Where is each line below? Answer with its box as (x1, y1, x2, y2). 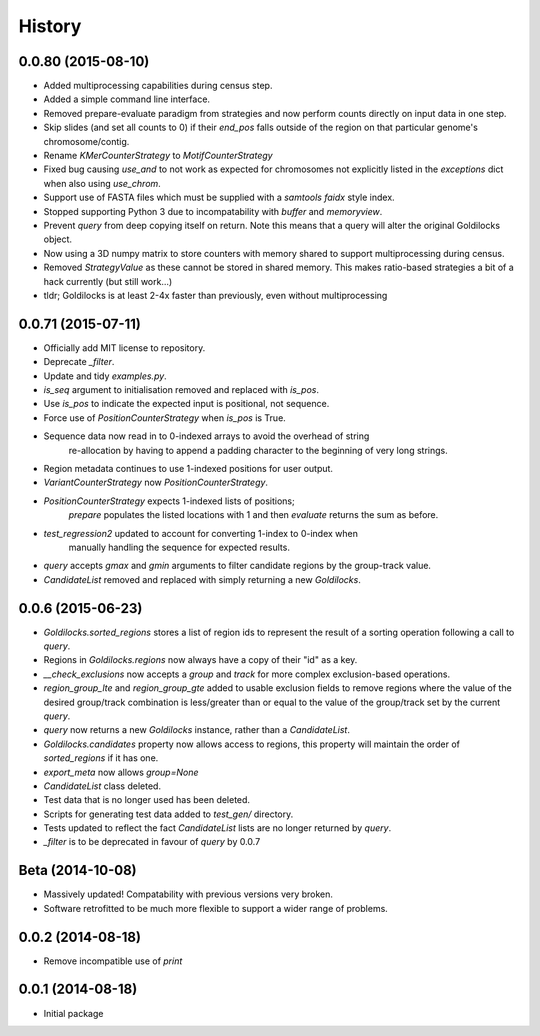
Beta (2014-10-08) (18, 862, 137, 879)
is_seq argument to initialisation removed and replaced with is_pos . (43, 384, 320, 395)
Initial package (43, 1007, 104, 1019)
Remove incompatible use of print (43, 955, 183, 967)
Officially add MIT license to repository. (43, 341, 206, 354)
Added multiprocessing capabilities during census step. (43, 80, 273, 92)
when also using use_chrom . (43, 177, 162, 189)
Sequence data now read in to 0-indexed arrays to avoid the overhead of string (43, 430, 370, 442)
